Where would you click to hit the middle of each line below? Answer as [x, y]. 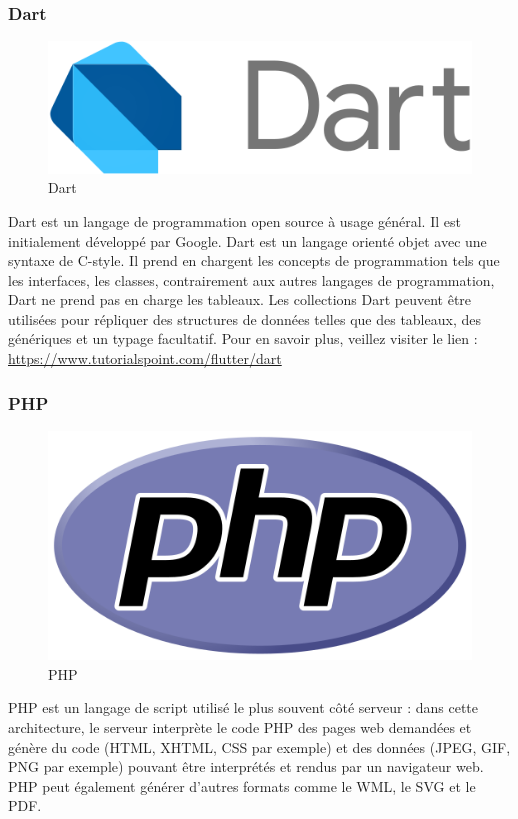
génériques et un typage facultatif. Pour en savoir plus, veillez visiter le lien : [243, 338]
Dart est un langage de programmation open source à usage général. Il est [234, 220]
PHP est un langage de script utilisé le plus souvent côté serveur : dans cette [243, 707]
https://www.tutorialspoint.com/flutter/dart [145, 358]
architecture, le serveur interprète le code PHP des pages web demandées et [240, 727]
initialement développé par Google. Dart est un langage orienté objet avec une [247, 240]
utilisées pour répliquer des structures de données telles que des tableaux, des [244, 318]
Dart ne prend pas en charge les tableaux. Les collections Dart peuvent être [240, 299]
